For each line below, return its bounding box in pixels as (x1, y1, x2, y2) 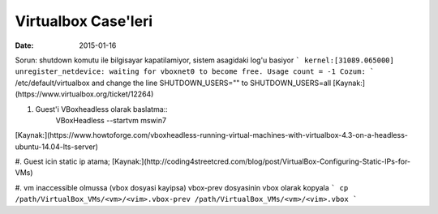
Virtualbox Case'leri (15, 12, 153, 30)
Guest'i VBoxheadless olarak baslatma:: (35, 104, 168, 113)
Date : (15, 41, 34, 50)
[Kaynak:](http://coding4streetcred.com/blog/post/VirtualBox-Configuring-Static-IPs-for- (111, 156, 411, 166)
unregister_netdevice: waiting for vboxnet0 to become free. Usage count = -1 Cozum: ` (15, 67, 375, 76)
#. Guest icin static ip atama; (15, 156, 111, 166)
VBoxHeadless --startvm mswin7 (55, 115, 166, 125)
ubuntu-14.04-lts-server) (15, 142, 99, 152)
